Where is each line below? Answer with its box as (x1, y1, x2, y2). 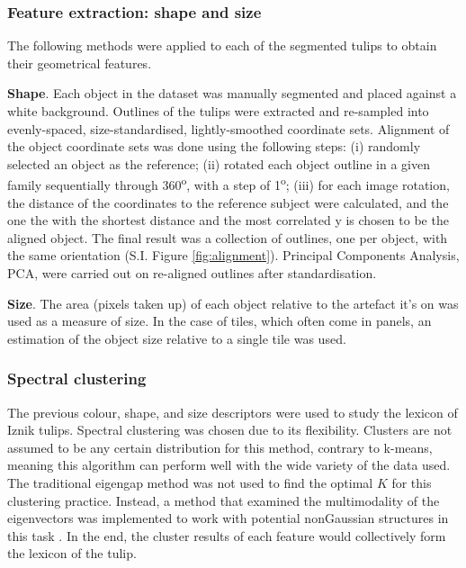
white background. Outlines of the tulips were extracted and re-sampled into (7, 102, 429, 120)
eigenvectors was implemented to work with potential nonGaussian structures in (7, 509, 449, 527)
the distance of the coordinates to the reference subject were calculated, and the (7, 193, 449, 212)
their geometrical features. (7, 53, 152, 72)
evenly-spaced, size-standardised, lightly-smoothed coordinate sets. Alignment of (7, 119, 450, 138)
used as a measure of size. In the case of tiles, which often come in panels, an (7, 311, 432, 330)
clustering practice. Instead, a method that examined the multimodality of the (7, 491, 440, 509)
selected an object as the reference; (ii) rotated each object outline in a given (7, 154, 431, 173)
